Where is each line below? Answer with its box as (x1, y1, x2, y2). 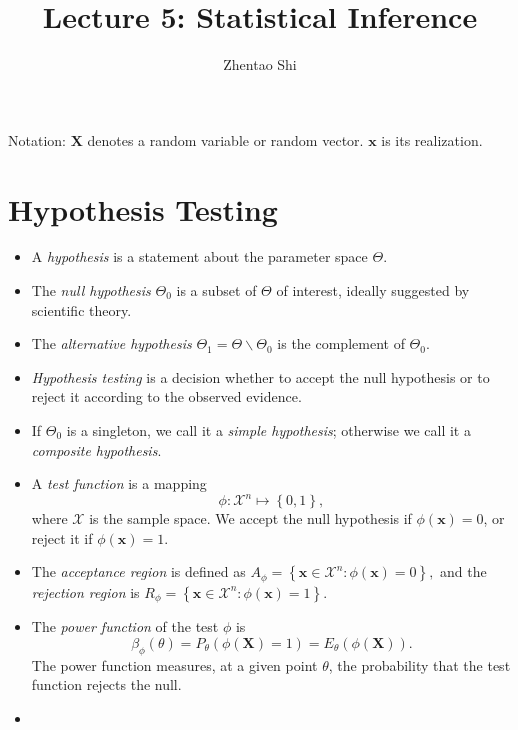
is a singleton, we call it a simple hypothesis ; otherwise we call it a (66, 420, 471, 440)
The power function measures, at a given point (31, 654, 318, 675)
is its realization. (381, 129, 483, 150)
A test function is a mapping (31, 473, 207, 494)
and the (440, 561, 487, 582)
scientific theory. (31, 299, 132, 320)
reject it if (31, 527, 93, 548)
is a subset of (176, 280, 257, 301)
